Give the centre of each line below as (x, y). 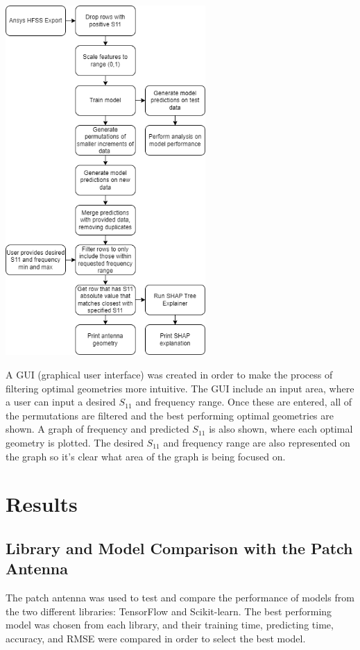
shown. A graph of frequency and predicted (97, 429)
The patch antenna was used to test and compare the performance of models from (180, 598)
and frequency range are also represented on (257, 443)
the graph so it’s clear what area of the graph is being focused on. (146, 456)
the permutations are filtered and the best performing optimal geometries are (170, 415)
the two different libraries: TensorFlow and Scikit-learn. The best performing (169, 611)
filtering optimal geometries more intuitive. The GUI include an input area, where (180, 388)
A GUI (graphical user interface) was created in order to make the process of (169, 375)
